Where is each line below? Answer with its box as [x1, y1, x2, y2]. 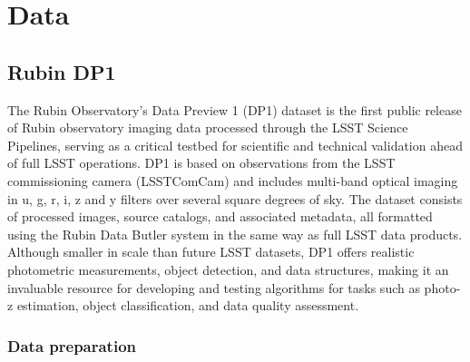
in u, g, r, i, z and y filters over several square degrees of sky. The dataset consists [7, 189, 463, 208]
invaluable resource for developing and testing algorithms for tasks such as [7, 278, 420, 297]
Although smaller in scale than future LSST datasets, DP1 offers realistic [7, 242, 415, 261]
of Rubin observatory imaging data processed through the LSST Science [7, 118, 408, 137]
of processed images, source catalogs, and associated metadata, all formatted [7, 207, 433, 226]
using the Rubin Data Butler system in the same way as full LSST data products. [7, 224, 463, 243]
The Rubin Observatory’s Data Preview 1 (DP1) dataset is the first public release [7, 100, 462, 119]
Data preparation [7, 334, 137, 357]
